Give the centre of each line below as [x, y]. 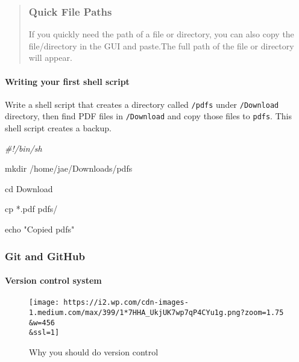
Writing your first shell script [67, 81]
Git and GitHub [45, 256]
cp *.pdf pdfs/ [31, 209]
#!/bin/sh [24, 148]
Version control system [53, 280]
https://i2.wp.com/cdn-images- [126, 303]
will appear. [50, 58]
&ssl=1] [44, 333]
